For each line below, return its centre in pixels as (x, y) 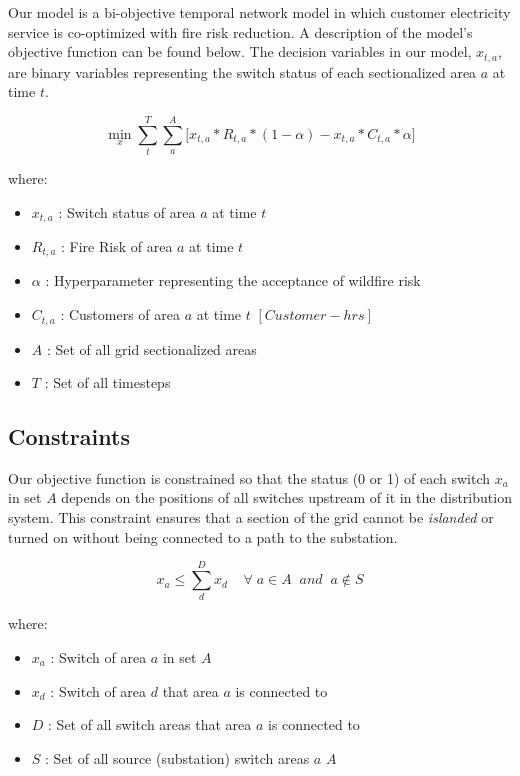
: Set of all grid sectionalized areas (151, 348)
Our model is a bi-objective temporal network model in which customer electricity (259, 12)
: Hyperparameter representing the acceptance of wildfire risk (233, 280)
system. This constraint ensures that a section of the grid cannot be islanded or (251, 517)
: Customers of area (120, 314)
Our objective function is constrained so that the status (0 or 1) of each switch (249, 477)
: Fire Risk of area (117, 246)
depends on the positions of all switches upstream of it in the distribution (286, 497)
